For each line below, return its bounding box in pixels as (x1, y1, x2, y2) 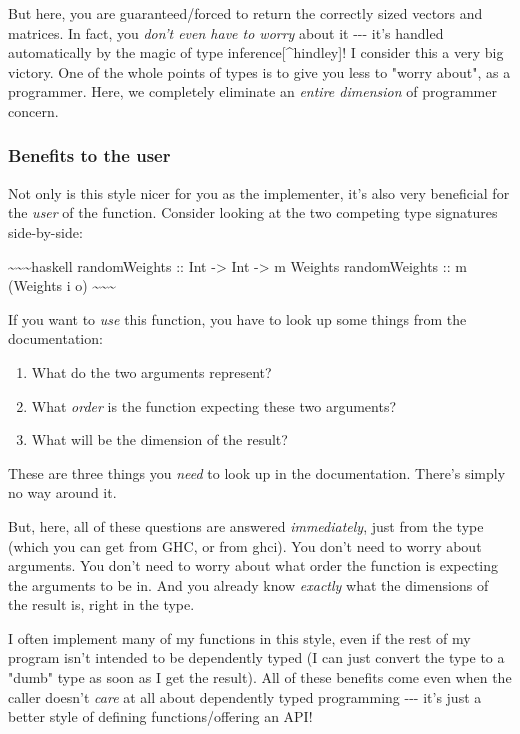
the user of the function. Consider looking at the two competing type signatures (8, 202, 498, 223)
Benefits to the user (8, 143, 171, 168)
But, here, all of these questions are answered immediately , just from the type (8, 515, 484, 536)
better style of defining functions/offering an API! (8, 706, 313, 727)
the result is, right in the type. (8, 594, 195, 615)
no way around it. (8, 482, 117, 503)
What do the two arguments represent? (31, 361, 272, 382)
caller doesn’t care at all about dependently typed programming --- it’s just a (8, 686, 482, 707)
